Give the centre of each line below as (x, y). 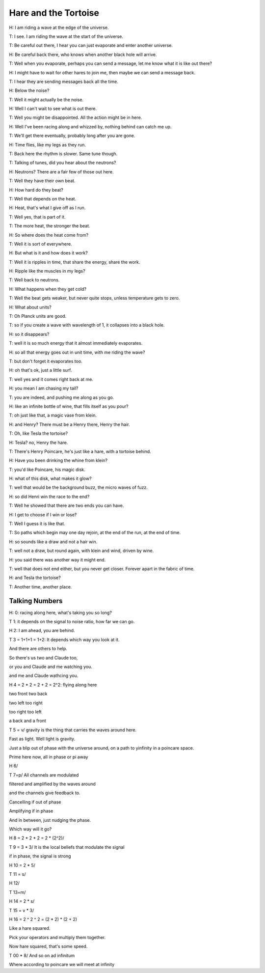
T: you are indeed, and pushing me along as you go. (62, 397)
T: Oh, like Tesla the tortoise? (39, 433)
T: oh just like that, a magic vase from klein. (53, 416)
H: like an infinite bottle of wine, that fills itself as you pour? (69, 406)
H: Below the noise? (29, 90)
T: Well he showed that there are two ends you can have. (66, 505)
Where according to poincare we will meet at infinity (62, 964)
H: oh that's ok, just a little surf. (40, 370)
